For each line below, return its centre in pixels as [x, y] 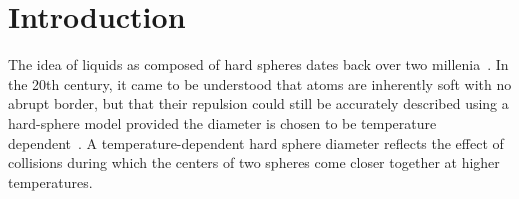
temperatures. [50, 181]
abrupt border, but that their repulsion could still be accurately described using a [258, 103]
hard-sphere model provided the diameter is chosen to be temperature [222, 122]
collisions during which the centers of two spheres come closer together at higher [254, 162]
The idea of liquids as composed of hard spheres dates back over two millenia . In [258, 64]
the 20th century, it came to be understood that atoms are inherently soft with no [260, 83]
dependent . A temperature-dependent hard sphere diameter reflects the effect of [256, 142]
